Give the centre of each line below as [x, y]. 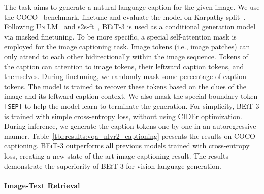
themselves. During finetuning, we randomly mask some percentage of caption [125, 76]
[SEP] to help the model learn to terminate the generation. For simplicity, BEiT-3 [132, 106]
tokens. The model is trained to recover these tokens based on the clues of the [125, 86]
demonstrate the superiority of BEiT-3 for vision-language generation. [113, 165]
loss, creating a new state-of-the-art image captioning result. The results [116, 155]
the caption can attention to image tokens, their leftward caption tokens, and [124, 66]
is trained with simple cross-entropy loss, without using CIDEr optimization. [123, 116]
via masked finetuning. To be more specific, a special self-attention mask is [120, 36]
